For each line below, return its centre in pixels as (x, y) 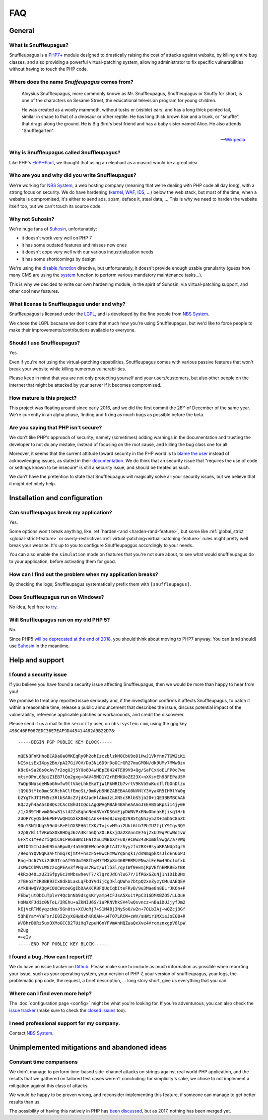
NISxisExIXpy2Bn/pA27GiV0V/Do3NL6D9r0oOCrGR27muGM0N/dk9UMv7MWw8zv (102, 763)
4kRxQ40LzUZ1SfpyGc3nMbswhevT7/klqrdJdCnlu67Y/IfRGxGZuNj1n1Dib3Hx (102, 874)
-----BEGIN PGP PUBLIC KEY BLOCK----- (65, 742)
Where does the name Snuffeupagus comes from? (71, 82)
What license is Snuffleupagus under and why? (67, 304)
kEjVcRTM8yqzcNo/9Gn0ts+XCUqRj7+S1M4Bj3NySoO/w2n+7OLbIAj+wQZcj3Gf (102, 909)
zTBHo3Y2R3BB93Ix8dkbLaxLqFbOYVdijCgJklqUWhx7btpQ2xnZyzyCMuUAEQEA (102, 881)
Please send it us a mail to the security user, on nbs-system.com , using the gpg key (98, 724)
